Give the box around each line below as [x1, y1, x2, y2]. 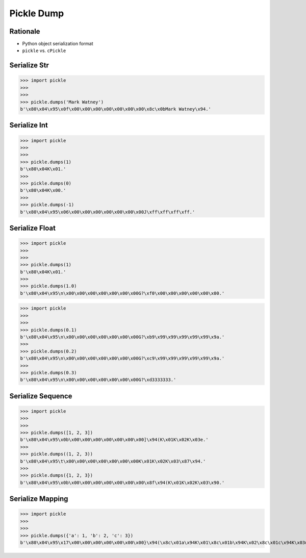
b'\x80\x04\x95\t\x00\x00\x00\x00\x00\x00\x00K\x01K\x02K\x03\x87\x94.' [20, 458, 206, 464]
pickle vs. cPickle [22, 47, 66, 54]
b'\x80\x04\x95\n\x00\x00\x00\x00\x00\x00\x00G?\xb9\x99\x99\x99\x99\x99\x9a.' [20, 334, 225, 340]
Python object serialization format [22, 41, 94, 47]
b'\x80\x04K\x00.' [20, 188, 66, 193]
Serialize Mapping [9, 495, 68, 503]
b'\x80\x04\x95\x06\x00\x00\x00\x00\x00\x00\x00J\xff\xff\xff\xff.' [20, 209, 195, 215]
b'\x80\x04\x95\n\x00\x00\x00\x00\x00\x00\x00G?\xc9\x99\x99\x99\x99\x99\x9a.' [20, 356, 225, 362]
